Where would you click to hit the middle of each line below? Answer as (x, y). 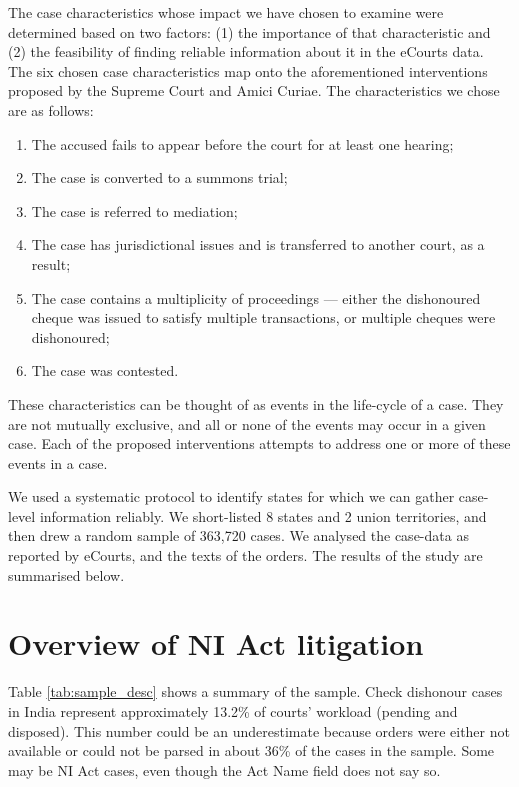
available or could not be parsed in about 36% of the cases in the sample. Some (251, 750)
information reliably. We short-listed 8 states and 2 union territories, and (263, 515)
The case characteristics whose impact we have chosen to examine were (226, 12)
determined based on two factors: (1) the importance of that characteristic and (249, 31)
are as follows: (51, 109)
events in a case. (58, 462)
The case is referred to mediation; (134, 210)
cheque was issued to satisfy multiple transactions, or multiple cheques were (263, 317)
